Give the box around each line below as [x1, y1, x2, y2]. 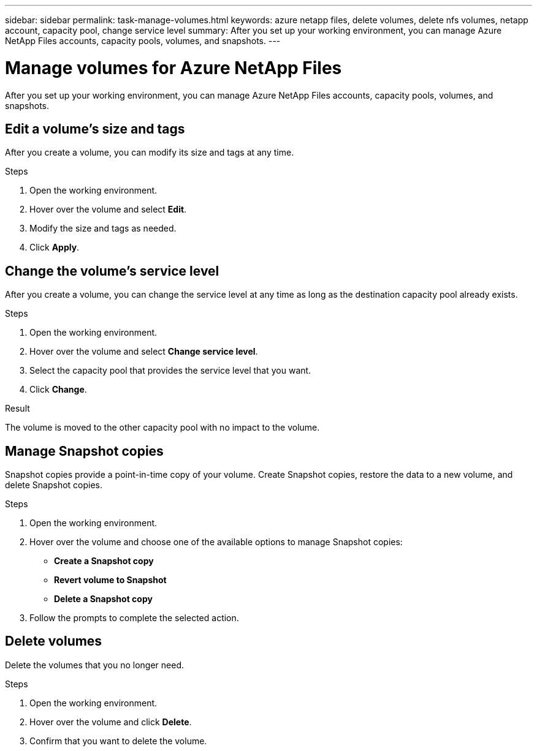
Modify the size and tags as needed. [29, 223, 177, 234]
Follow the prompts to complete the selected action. [29, 613, 239, 624]
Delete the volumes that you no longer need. [5, 659, 184, 670]
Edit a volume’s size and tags [5, 121, 185, 137]
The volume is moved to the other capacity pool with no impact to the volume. [5, 422, 320, 433]
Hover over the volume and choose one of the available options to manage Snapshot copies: [29, 537, 403, 548]
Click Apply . [29, 242, 80, 253]
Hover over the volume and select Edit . [29, 204, 187, 215]
